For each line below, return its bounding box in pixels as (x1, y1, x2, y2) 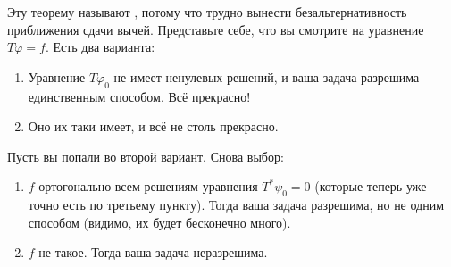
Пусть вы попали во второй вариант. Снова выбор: (7, 146, 284, 165)
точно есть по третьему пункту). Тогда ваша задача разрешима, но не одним (28, 196, 445, 214)
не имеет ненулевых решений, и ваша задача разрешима (113, 67, 420, 86)
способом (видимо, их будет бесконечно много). (28, 213, 291, 231)
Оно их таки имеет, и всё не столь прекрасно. (28, 117, 279, 136)
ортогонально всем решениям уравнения (38, 177, 258, 196)
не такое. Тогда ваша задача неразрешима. (38, 243, 268, 262)
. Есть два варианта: (45, 38, 155, 56)
